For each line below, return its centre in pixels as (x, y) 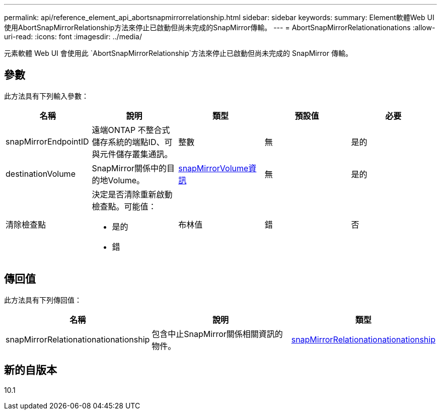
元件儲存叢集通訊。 (136, 154)
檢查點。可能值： (124, 206)
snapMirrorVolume (213, 168)
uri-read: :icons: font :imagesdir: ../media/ (73, 37)
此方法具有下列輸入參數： (46, 96)
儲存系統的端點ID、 (128, 142)
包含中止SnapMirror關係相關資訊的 (217, 334)
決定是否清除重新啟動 (132, 194)
